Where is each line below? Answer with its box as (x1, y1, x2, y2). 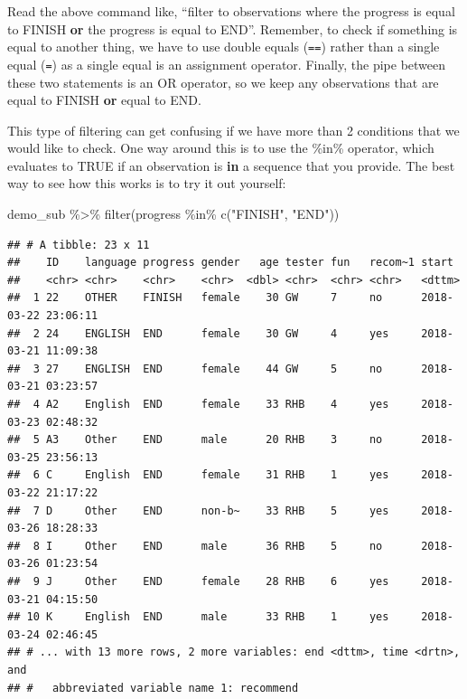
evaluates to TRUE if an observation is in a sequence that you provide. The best (7, 156, 455, 175)
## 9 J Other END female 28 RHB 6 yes (7, 574, 389, 588)
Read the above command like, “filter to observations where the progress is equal (7, 2, 455, 20)
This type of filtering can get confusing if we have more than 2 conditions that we (7, 120, 460, 139)
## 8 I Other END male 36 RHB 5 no (7, 539, 383, 553)
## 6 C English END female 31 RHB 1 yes (7, 468, 389, 482)
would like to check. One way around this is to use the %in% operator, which (7, 138, 434, 157)
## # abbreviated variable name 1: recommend (7, 681, 299, 694)
